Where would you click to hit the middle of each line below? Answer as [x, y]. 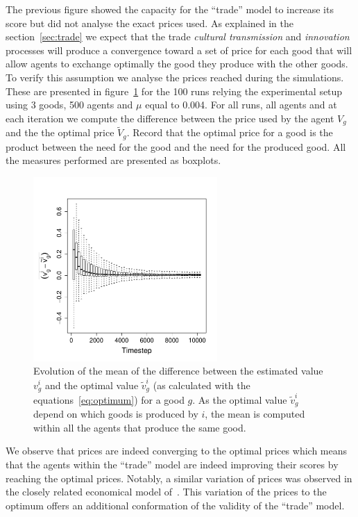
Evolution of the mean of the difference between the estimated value [178, 371]
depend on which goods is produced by [116, 414]
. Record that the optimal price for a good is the [230, 132]
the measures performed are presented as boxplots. [113, 160]
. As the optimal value [240, 399]
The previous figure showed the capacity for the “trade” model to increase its [170, 9]
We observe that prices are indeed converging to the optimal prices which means [177, 451]
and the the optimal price [60, 132]
